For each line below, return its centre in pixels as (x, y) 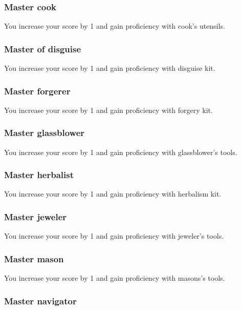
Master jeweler (36, 216)
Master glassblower (45, 133)
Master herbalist (39, 175)
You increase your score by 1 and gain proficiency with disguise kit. (110, 68)
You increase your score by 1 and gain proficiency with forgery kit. (108, 110)
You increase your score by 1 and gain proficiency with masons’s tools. (115, 278)
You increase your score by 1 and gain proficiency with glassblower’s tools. (121, 152)
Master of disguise (43, 49)
